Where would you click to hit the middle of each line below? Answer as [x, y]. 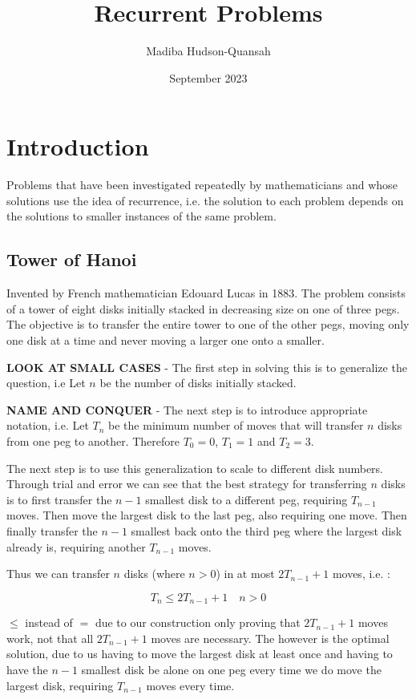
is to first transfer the [59, 499]
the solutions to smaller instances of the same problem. [141, 216]
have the [27, 669]
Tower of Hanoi [72, 259]
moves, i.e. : [361, 574]
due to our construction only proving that [198, 622]
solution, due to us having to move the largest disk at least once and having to [200, 654]
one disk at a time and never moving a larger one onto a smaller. [166, 340]
